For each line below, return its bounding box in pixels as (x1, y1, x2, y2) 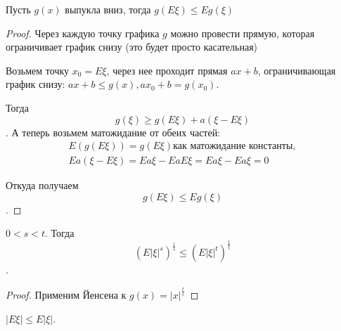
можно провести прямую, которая (170, 25, 315, 40)
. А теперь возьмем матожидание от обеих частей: (6, 124, 221, 139)
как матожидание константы (173, 141, 293, 152)
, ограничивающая (257, 63, 336, 77)
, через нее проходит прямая (106, 63, 228, 77)
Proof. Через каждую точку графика (6, 25, 160, 40)
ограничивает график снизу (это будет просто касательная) (6, 39, 258, 54)
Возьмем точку (6, 63, 70, 77)
